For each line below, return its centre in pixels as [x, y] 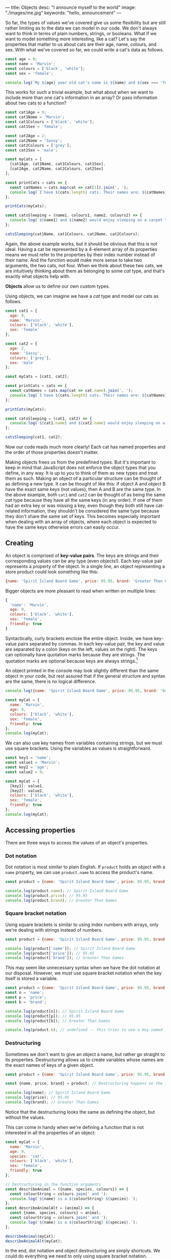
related [13, 511]
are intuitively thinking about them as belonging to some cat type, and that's [85, 271]
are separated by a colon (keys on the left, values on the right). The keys [81, 649]
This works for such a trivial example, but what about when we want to [79, 92]
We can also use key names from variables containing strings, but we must [84, 743]
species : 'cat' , [27, 1156]
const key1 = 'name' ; [28, 758]
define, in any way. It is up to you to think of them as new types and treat [81, 473]
